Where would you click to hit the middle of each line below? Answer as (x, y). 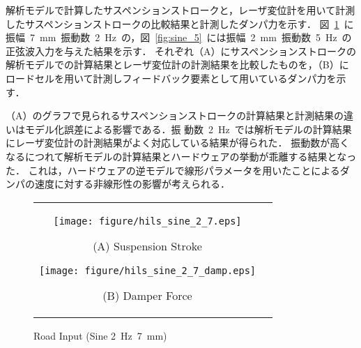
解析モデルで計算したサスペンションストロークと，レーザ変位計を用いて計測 (180, 10)
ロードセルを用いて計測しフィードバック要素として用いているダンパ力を (171, 78)
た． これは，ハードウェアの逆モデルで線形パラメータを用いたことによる (173, 170)
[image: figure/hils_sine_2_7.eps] (147, 221)
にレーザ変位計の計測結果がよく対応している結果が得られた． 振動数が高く (178, 143)
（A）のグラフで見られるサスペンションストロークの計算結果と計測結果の (175, 115)
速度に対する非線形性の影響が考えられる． (132, 184)
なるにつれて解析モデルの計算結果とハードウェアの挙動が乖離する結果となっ (181, 156)
